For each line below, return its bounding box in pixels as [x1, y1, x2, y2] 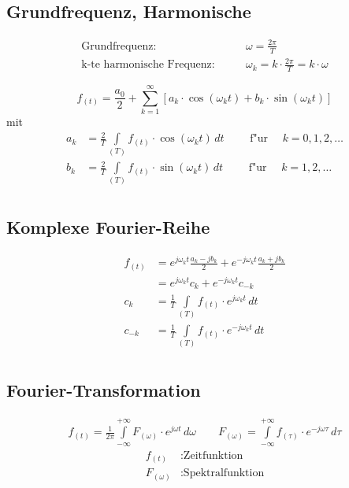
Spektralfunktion [183, 468, 265, 479]
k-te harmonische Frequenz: [81, 59, 215, 71]
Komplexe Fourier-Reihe [6, 214, 210, 238]
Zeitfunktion [183, 449, 243, 461]
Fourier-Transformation [6, 377, 201, 401]
